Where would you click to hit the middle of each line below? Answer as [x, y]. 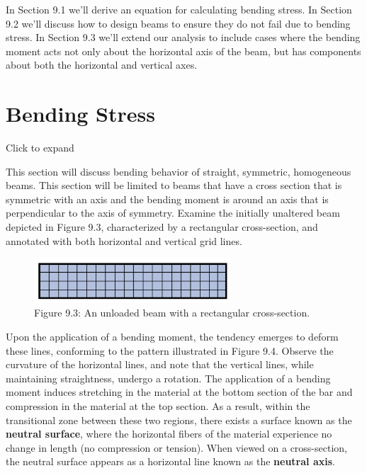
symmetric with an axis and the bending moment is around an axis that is [167, 199]
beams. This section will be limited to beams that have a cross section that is [174, 185]
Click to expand [40, 148]
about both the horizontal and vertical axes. [102, 65]
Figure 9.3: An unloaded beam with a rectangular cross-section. [172, 313]
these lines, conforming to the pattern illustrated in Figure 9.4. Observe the [170, 350]
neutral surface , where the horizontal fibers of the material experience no [169, 434]
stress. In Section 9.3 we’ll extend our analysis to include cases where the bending [183, 37]
